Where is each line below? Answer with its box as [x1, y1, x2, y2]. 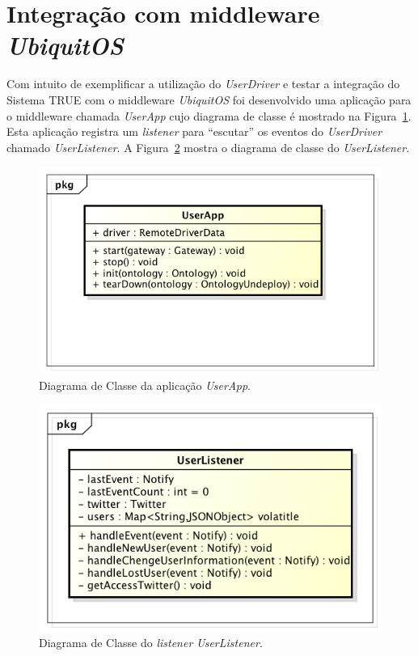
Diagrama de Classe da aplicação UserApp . [39, 376, 251, 393]
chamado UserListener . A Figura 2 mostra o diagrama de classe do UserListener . [6, 138, 410, 155]
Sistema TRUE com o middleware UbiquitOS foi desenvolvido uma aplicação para [6, 91, 412, 108]
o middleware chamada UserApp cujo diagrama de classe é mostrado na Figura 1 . [6, 107, 412, 124]
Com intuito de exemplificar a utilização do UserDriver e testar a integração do [6, 75, 400, 92]
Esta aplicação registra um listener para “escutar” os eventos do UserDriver [6, 123, 382, 140]
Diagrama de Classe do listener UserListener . [39, 634, 263, 651]
